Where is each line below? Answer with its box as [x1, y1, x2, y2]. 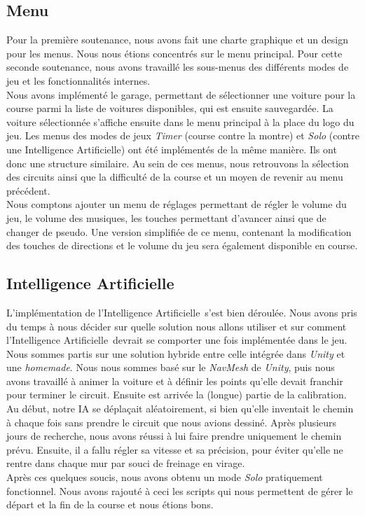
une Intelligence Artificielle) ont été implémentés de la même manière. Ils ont [6, 141, 337, 156]
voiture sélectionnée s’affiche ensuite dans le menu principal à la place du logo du [6, 114, 354, 129]
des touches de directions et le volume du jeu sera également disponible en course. [6, 238, 358, 253]
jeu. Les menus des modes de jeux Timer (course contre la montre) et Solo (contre [6, 128, 359, 143]
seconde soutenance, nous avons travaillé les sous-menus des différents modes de [6, 60, 349, 74]
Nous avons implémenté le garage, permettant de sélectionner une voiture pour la [6, 87, 356, 102]
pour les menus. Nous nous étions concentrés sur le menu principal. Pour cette [6, 46, 343, 60]
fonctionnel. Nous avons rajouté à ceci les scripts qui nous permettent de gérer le [6, 483, 353, 498]
